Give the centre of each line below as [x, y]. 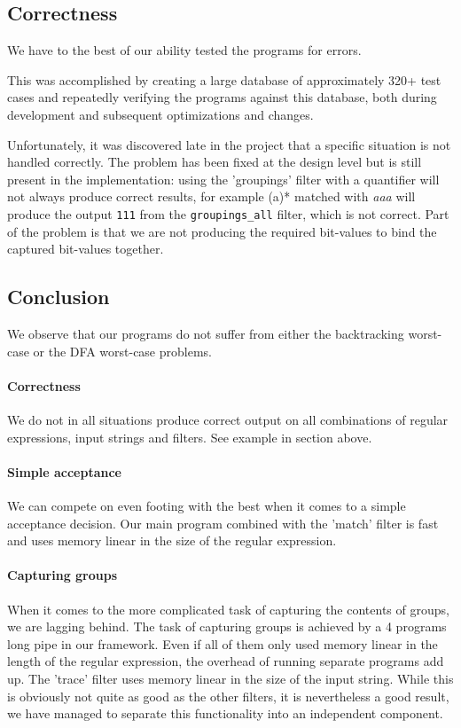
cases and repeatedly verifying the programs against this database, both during [222, 97]
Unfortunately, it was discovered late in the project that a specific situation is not [229, 144]
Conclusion [59, 297]
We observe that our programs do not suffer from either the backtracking [206, 333]
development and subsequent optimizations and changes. [160, 114]
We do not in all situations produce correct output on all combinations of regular [228, 419]
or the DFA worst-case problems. [122, 351]
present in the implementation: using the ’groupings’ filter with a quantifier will [223, 179]
